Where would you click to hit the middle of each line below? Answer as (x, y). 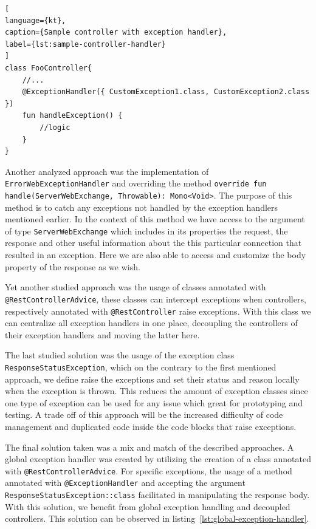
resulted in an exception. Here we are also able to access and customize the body (156, 255)
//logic (55, 127)
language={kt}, (36, 20)
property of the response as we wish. (73, 266)
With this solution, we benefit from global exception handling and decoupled (148, 506)
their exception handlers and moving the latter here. (102, 334)
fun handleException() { (72, 116)
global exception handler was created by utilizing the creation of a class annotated (158, 459)
